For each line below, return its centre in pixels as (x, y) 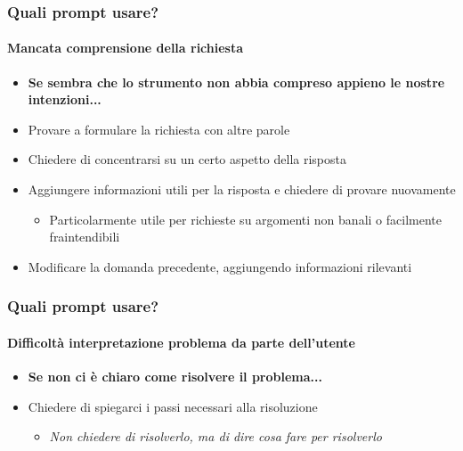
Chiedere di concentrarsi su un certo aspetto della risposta (187, 159)
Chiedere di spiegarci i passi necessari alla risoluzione (173, 406)
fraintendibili (85, 237)
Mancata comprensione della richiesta (126, 48)
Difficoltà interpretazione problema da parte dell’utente (181, 342)
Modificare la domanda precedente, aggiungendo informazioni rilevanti (220, 266)
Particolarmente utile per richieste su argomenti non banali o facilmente (245, 219)
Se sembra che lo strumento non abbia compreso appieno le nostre (236, 82)
